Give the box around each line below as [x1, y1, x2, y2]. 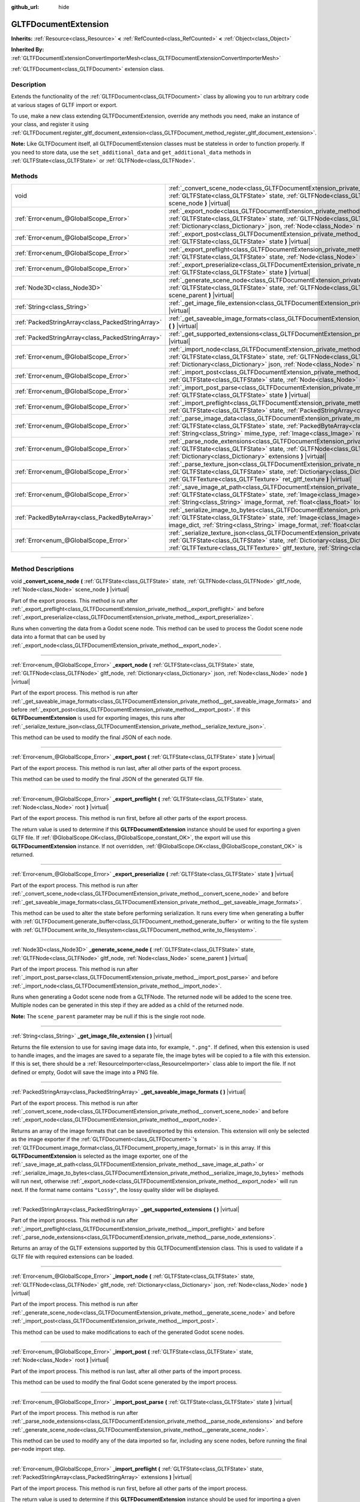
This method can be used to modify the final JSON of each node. [11, 734, 172, 741]
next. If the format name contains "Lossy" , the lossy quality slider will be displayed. [11, 1186, 220, 1193]
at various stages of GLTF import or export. [11, 101, 118, 108]
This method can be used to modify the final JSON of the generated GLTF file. [11, 776, 204, 783]
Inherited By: [11, 46, 44, 53]
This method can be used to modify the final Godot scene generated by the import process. [11, 1379, 238, 1386]
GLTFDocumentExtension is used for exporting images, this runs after [11, 714, 186, 722]
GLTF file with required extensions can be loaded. [11, 1253, 134, 1260]
